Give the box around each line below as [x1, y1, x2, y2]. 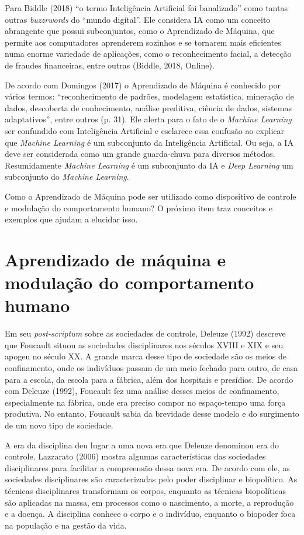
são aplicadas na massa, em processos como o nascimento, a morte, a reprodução [5, 496, 294, 508]
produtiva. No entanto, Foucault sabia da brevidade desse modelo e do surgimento [5, 407, 299, 420]
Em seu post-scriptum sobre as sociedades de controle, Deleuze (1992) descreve [5, 327, 286, 339]
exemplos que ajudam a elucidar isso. [5, 213, 138, 225]
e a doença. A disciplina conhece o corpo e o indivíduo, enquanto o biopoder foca [5, 507, 296, 520]
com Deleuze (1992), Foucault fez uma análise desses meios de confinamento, [5, 385, 279, 397]
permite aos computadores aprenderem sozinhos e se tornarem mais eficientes [5, 36, 281, 48]
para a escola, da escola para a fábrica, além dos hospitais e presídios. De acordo [5, 373, 293, 385]
